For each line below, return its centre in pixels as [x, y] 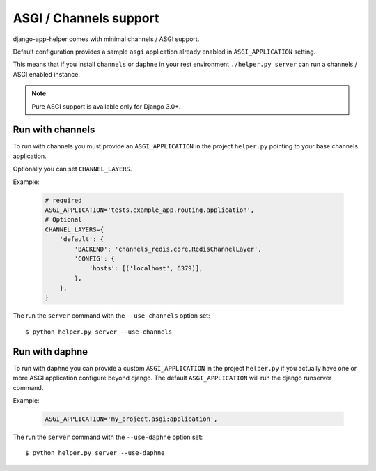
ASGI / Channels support [86, 18]
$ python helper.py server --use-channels [99, 332]
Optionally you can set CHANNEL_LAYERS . [72, 169]
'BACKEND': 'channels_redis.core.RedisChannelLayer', [168, 249]
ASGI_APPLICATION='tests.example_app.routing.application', [150, 210]
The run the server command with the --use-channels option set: [111, 316]
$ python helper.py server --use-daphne [95, 453]
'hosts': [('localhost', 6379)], [146, 269]
